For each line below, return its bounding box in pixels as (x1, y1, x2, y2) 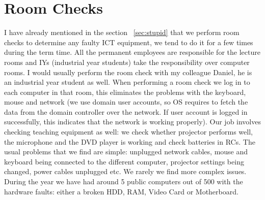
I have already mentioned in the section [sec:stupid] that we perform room (4, 27, 240, 38)
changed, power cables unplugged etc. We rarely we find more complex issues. (4, 166, 247, 177)
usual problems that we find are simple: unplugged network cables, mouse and (4, 146, 248, 157)
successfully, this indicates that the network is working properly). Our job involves (4, 116, 261, 127)
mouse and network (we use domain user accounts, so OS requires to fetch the (4, 96, 248, 107)
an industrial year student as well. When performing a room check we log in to (4, 77, 250, 87)
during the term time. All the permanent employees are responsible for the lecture (4, 47, 260, 57)
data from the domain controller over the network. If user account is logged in (4, 106, 248, 117)
